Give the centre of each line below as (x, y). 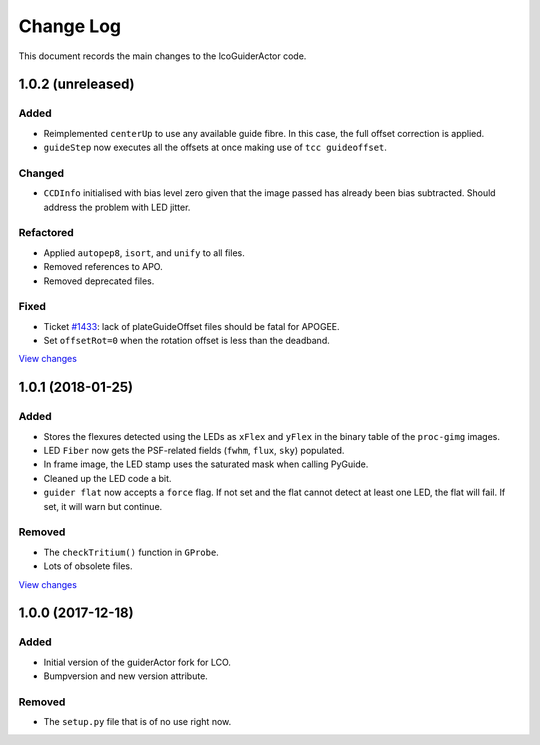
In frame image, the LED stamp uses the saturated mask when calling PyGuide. (206, 464)
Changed (41, 173)
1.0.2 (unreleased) (76, 84)
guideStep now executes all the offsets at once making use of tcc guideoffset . (215, 147)
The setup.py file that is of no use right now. (137, 722)
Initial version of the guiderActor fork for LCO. (137, 662)
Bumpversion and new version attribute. (126, 676)
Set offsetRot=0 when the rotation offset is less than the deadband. (186, 341)
